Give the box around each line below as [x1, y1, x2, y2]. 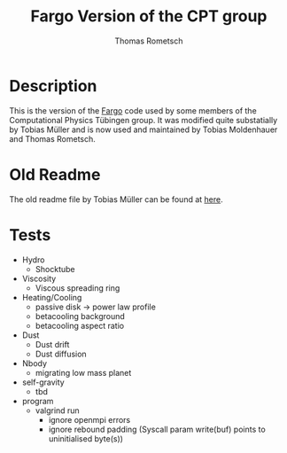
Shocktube [35, 263, 75, 274]
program [21, 395, 54, 406]
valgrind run [35, 405, 80, 416]
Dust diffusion [35, 348, 87, 359]
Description [9, 75, 97, 96]
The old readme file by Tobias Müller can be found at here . [9, 193, 223, 205]
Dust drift [35, 339, 70, 349]
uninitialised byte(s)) [48, 433, 124, 444]
